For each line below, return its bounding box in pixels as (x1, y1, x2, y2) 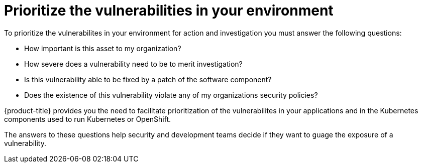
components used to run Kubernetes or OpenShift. (4, 114, 171, 123)
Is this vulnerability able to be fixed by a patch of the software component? (24, 75, 272, 84)
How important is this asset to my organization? (24, 44, 181, 53)
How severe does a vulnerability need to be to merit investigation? (24, 59, 243, 68)
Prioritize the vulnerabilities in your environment (4, 2, 334, 19)
